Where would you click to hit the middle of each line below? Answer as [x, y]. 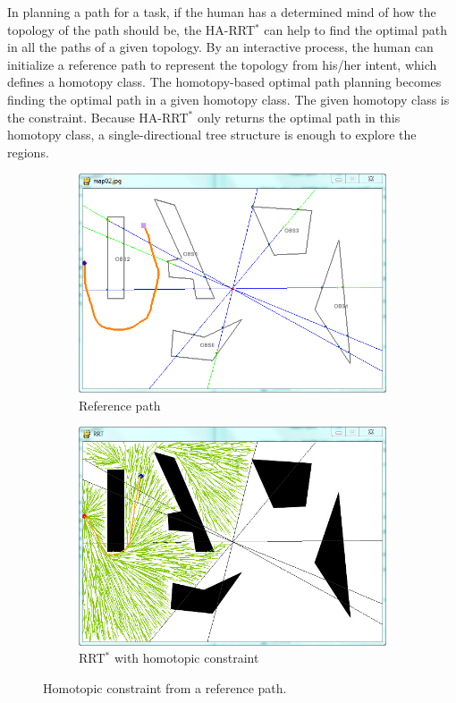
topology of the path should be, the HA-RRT [131, 29]
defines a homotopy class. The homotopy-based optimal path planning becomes [224, 82]
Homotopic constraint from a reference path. [165, 687]
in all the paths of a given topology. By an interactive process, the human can [220, 47]
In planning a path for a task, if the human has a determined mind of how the [222, 12]
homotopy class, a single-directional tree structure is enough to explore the [212, 135]
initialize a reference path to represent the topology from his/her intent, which [222, 64]
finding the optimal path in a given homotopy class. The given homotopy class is [228, 99]
